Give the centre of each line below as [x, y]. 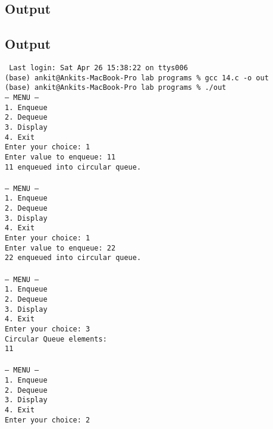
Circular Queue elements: [56, 339]
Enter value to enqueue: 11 [60, 157]
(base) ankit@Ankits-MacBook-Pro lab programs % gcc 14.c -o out [137, 78]
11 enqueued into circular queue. [73, 167]
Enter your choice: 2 [48, 420]
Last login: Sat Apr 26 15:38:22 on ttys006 [98, 68]
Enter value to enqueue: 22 [60, 248]
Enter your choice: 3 [48, 329]
